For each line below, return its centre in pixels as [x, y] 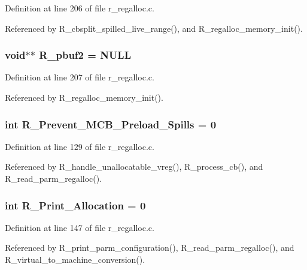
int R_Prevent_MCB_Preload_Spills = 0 [111, 124]
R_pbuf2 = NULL [85, 55]
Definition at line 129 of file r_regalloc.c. [80, 146]
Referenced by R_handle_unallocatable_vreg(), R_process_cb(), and [134, 166]
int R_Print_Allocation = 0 [75, 205]
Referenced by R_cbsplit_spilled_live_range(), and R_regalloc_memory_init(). [154, 28]
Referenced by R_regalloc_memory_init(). [84, 97]
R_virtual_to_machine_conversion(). [75, 259]
